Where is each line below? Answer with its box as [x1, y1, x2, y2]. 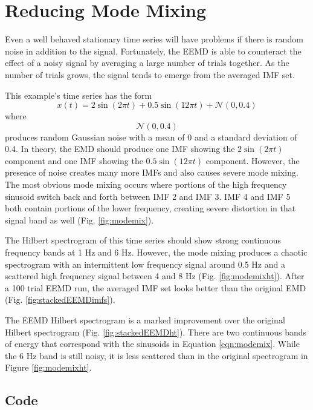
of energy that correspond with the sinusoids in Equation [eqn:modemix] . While [5, 337, 300, 350]
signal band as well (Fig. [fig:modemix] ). [5, 213, 154, 226]
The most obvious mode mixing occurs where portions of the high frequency [5, 178, 287, 191]
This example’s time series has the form [5, 88, 152, 101]
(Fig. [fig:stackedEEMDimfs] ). [5, 293, 115, 306]
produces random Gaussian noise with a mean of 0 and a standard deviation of [5, 130, 297, 143]
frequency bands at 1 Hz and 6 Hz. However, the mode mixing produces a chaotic [5, 246, 308, 259]
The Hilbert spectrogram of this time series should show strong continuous [5, 234, 281, 246]
